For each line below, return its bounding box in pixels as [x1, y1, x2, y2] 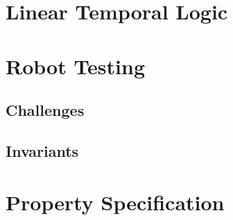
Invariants [6, 139, 79, 161]
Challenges [6, 99, 85, 121]
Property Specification [6, 187, 225, 216]
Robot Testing [6, 51, 146, 80]
